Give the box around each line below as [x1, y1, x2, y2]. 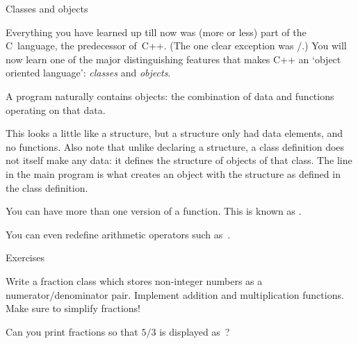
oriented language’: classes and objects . [6, 65, 171, 80]
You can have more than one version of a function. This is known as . [6, 204, 302, 218]
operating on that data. [6, 102, 106, 117]
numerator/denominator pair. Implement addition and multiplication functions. [6, 287, 344, 302]
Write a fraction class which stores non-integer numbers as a [6, 273, 263, 288]
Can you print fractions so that [6, 324, 138, 338]
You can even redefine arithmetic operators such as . [6, 227, 231, 241]
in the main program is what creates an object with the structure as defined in [6, 166, 341, 181]
